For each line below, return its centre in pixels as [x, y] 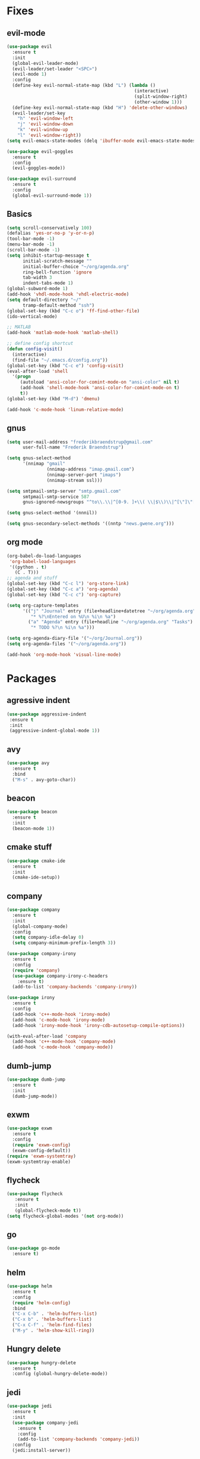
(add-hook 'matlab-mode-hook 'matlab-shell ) [63, 333]
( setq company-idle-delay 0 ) [48, 937]
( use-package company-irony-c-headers [60, 976]
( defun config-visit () [35, 349]
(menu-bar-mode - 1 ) [31, 245]
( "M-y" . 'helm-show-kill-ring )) [53, 1330]
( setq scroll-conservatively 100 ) [50, 228]
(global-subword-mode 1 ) [37, 289]
